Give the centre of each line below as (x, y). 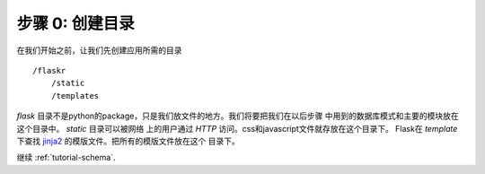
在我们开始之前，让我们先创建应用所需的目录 (99, 50)
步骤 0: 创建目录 (75, 23)
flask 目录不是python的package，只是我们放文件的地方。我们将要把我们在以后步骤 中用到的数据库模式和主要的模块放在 (238, 116)
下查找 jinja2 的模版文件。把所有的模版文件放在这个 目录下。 (128, 141)
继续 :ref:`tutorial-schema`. (66, 158)
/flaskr (49, 70)
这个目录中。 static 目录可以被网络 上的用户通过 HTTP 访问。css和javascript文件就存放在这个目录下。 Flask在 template (237, 128)
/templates (75, 96)
